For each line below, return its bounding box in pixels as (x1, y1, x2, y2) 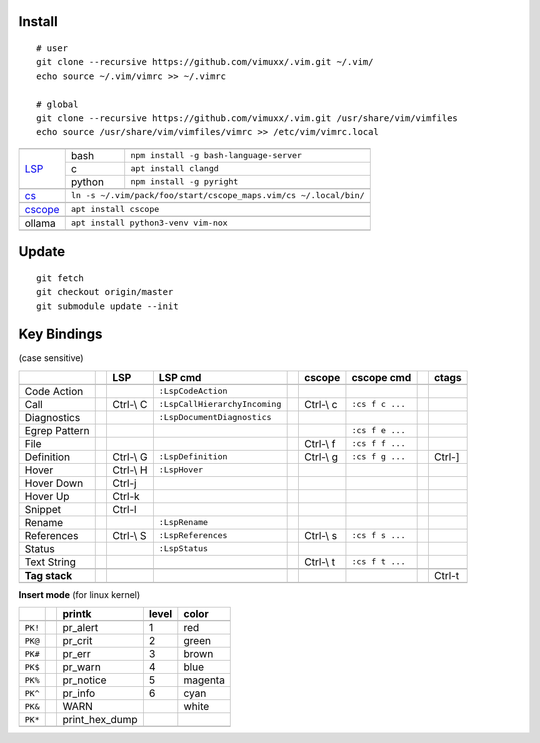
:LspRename (158, 517, 209, 528)
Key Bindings (18, 326, 103, 343)
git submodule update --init (36, 300, 179, 312)
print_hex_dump (62, 713, 139, 727)
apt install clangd (130, 163, 219, 174)
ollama (24, 216, 57, 230)
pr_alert (62, 621, 99, 635)
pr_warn (62, 660, 102, 674)
